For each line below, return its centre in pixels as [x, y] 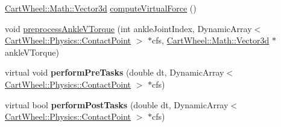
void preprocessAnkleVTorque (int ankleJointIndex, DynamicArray [128, 28]
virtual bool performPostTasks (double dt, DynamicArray [117, 104]
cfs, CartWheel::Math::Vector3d [211, 40]
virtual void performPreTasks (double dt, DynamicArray [115, 72]
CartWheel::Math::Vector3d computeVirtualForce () [101, 8]
